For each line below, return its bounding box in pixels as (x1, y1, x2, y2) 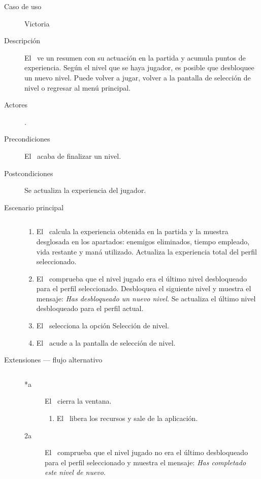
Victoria (24, 18, 50, 29)
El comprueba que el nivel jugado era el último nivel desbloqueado (36, 273, 247, 284)
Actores (4, 99, 27, 110)
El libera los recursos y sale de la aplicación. (56, 413, 198, 424)
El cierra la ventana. (45, 396, 112, 406)
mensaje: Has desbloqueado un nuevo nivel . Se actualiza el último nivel (36, 293, 256, 303)
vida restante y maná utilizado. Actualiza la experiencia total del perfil (36, 246, 257, 257)
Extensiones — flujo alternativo (4, 354, 103, 365)
